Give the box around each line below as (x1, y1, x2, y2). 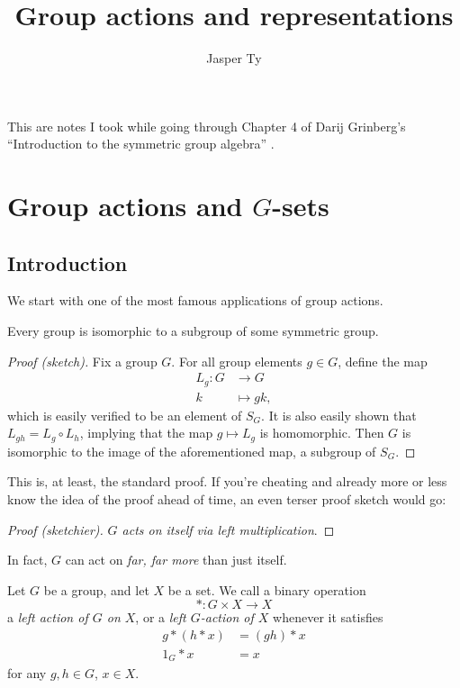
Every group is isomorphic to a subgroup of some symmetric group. (7, 321, 379, 340)
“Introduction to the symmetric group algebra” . (7, 134, 275, 153)
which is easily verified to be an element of (7, 405, 242, 424)
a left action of (7, 608, 88, 627)
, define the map (338, 351, 428, 370)
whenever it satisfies (273, 608, 383, 627)
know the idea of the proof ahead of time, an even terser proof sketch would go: (7, 490, 446, 509)
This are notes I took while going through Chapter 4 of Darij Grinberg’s (7, 116, 406, 135)
